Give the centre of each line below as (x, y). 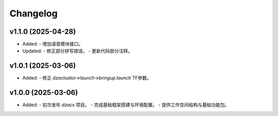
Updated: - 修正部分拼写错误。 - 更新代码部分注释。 (77, 51)
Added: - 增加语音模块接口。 (53, 44)
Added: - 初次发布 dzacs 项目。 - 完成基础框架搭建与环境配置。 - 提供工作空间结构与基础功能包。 (126, 105)
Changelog (33, 13)
